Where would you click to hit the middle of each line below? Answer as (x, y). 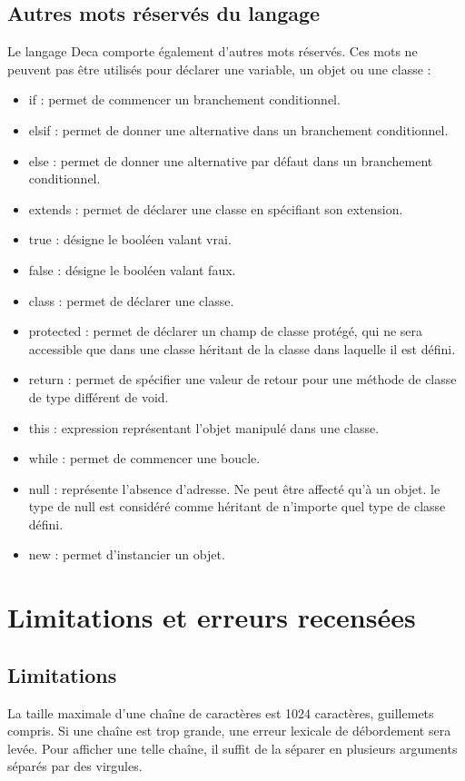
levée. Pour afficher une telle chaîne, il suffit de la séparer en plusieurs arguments (232, 748)
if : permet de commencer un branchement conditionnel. (184, 99)
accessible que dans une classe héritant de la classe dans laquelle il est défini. (242, 348)
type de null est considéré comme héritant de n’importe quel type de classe (237, 506)
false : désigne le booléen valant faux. (132, 269)
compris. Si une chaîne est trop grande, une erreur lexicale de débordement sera (229, 731)
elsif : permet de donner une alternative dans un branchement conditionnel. (238, 129)
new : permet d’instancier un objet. (127, 554)
